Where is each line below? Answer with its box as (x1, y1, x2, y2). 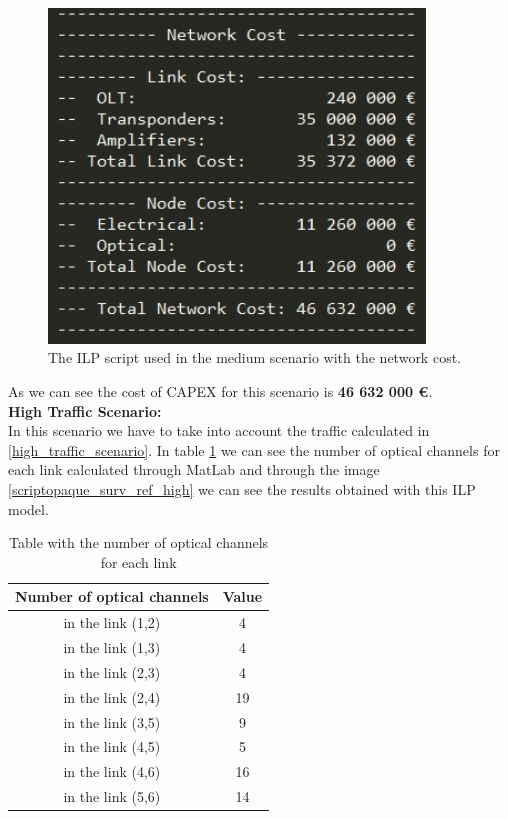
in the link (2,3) (63, 661, 161, 682)
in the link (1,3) (63, 637, 161, 658)
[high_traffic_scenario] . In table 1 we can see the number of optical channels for (8, 439, 500, 460)
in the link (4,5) (63, 736, 161, 757)
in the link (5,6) (63, 786, 161, 807)
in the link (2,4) (63, 686, 161, 707)
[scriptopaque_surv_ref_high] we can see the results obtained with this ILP (8, 478, 476, 499)
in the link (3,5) (63, 711, 161, 732)
